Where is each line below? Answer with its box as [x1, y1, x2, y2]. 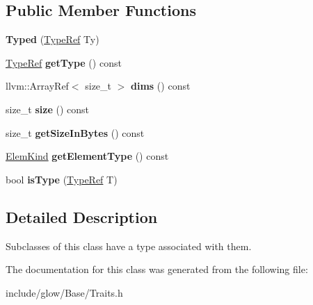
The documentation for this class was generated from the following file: [6, 262, 308, 277]
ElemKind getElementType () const [6, 149, 169, 163]
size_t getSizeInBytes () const [6, 125, 145, 140]
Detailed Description [6, 206, 158, 227]
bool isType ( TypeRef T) [6, 172, 118, 186]
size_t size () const [6, 101, 89, 116]
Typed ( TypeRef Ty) [6, 32, 99, 47]
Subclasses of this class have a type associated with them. [6, 238, 252, 253]
